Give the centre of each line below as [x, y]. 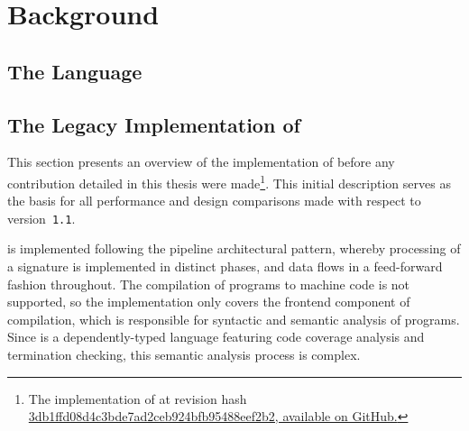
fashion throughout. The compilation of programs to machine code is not [209, 284]
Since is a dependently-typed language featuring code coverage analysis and [216, 337]
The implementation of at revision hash [138, 398]
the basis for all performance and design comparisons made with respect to [214, 201]
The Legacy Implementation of [154, 124]
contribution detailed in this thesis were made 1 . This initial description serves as [229, 181]
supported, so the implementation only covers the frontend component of [209, 302]
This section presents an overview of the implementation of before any [201, 162]
